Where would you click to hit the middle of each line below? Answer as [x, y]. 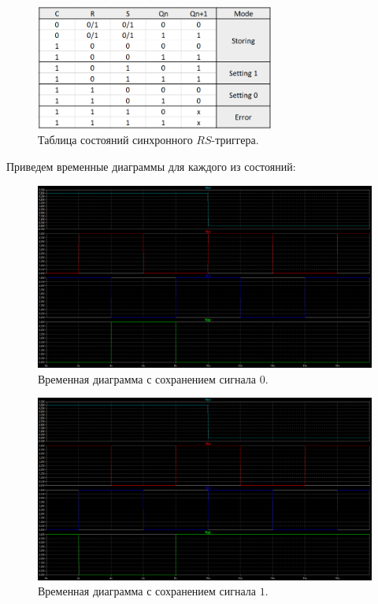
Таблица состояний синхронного [115, 140]
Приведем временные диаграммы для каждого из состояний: [151, 166]
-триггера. [235, 140]
